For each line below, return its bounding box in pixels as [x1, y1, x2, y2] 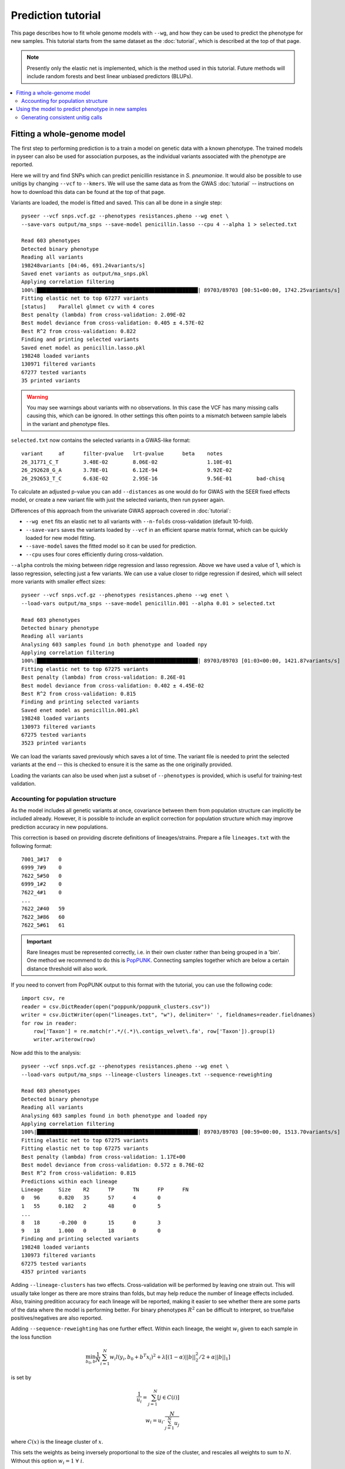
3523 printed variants [21, 740, 87, 746]
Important [26, 938, 52, 945]
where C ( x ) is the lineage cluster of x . [11, 1438, 103, 1445]
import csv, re [21, 995, 65, 1002]
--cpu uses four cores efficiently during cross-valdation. [25, 551, 164, 558]
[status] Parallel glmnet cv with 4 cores [21, 303, 155, 310]
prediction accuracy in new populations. [11, 823, 108, 830]
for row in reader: [21, 1019, 78, 1027]
